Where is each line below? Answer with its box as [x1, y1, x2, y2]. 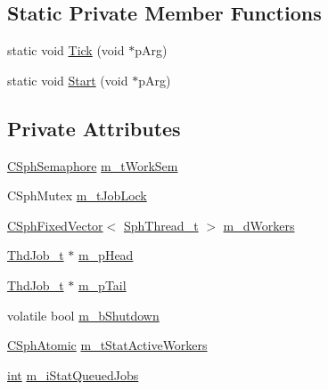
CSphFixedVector [7, 215, 103, 234]
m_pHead [78, 246, 134, 264]
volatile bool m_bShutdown [7, 305, 160, 324]
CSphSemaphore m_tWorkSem [7, 156, 178, 175]
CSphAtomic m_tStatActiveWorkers [7, 336, 208, 354]
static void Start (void [7, 70, 128, 89]
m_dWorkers [223, 215, 295, 234]
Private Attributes [7, 114, 181, 142]
